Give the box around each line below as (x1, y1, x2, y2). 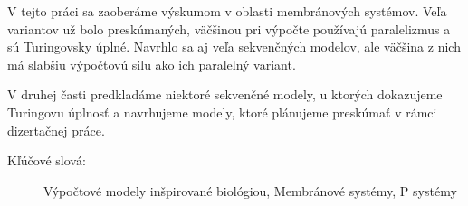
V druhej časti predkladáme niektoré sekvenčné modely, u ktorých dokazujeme (7, 85, 443, 104)
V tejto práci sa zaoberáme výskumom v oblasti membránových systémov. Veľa (7, 2, 447, 20)
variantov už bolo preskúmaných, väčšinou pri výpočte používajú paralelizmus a (7, 19, 451, 38)
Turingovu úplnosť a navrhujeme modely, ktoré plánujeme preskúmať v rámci (7, 102, 437, 121)
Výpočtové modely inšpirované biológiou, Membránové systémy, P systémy (43, 181, 457, 200)
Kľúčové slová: (7, 151, 86, 170)
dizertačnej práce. (7, 120, 105, 139)
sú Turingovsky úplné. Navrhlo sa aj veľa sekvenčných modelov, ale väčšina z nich (7, 37, 461, 56)
